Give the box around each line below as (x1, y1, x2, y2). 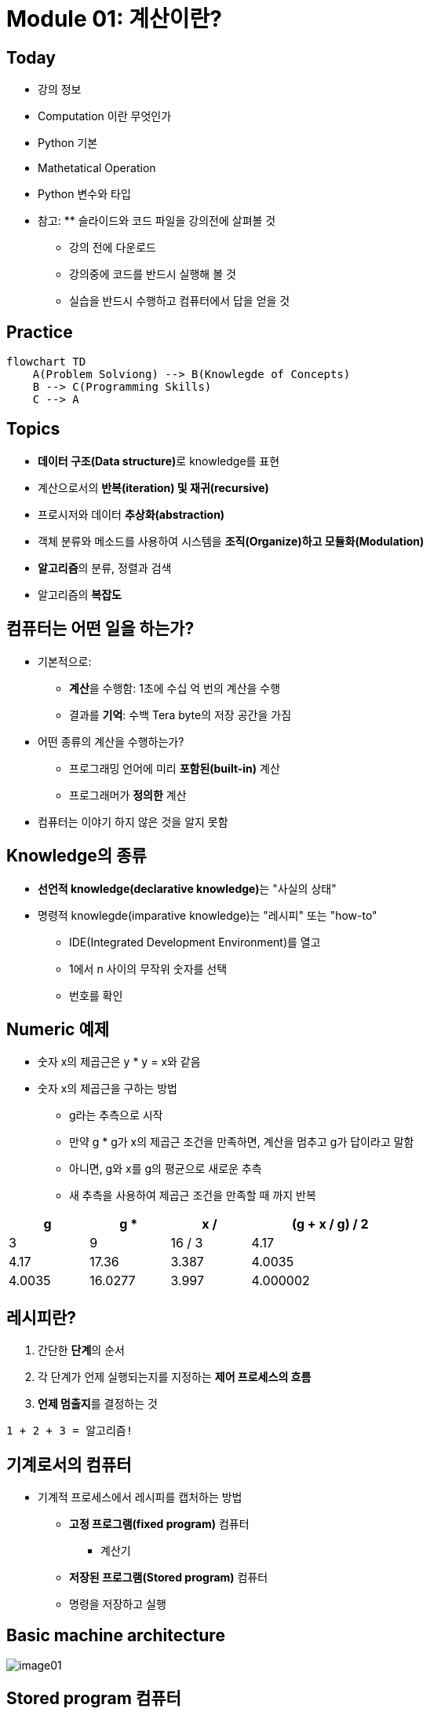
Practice (6, 321, 73, 342)
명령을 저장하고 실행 (69, 1597, 166, 1611)
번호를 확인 (69, 988, 123, 1002)
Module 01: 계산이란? (6, 6, 222, 32)
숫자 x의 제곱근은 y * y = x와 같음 (38, 1055, 201, 1069)
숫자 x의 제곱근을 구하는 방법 (38, 1082, 177, 1096)
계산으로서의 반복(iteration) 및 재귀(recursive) (38, 480, 269, 494)
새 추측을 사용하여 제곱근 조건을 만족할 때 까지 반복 (69, 1188, 316, 1203)
